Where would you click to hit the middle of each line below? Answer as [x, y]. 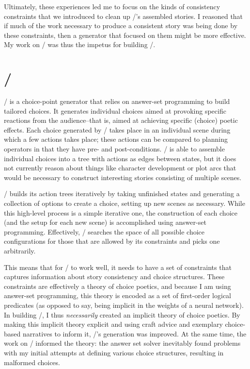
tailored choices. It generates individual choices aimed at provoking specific [115, 110]
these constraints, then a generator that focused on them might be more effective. [125, 35]
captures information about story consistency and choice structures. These [114, 277]
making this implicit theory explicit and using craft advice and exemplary [113, 324]
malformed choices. [32, 362]
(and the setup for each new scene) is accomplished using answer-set [105, 222]
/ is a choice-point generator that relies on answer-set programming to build [117, 101]
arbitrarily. [20, 251]
